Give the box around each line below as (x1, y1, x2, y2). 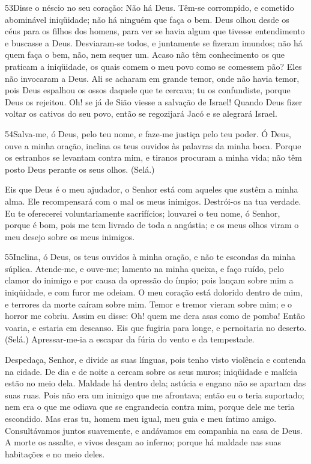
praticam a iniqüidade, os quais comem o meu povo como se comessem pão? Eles (5, 60, 302, 72)
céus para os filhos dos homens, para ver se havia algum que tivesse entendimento (5, 25, 305, 37)
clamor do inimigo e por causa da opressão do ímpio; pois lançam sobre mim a (5, 274, 294, 286)
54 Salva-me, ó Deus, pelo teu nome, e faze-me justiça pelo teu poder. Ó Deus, (5, 127, 291, 140)
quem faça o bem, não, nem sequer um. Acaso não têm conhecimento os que (5, 48, 285, 61)
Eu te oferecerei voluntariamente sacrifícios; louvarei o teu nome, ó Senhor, (5, 206, 280, 219)
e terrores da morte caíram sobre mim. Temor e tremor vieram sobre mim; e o (5, 297, 292, 310)
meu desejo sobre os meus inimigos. (5, 230, 135, 243)
